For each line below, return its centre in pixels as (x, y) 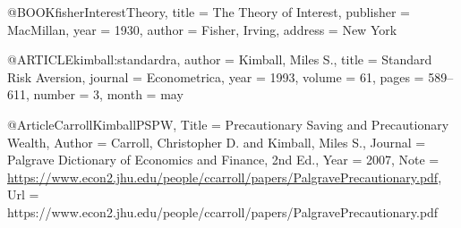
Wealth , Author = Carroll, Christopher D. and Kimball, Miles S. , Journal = (217, 142)
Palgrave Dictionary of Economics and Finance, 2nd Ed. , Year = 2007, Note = (223, 160)
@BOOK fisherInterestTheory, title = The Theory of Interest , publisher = (209, 12)
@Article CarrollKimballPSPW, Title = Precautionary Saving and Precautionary (228, 124)
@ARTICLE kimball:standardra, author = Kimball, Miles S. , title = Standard (220, 59)
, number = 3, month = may (105, 94)
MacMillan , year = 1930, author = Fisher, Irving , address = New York (202, 29)
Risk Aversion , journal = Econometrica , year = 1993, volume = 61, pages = (216, 76)
